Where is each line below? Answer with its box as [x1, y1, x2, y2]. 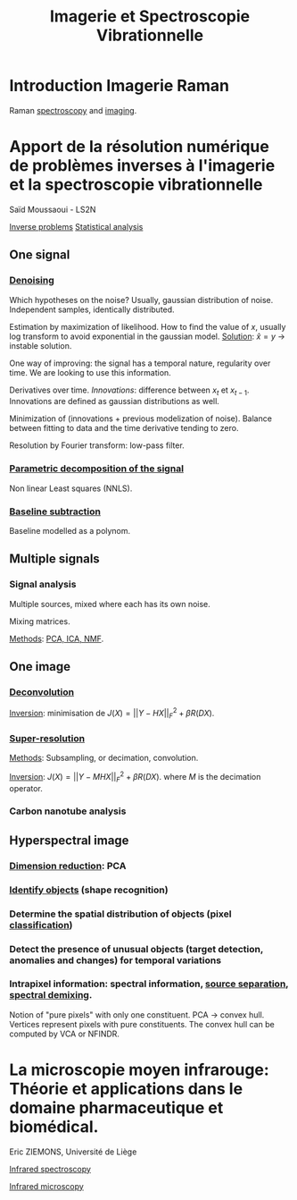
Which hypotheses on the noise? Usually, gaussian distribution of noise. [9, 294, 274, 305]
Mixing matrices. [9, 615, 70, 627]
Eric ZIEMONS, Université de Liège [9, 1146, 137, 1157]
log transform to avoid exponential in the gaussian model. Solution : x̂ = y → [9, 331, 285, 342]
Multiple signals [9, 552, 100, 567]
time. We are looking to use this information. [9, 367, 171, 377]
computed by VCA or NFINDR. [9, 1028, 120, 1039]
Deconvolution [9, 686, 74, 698]
